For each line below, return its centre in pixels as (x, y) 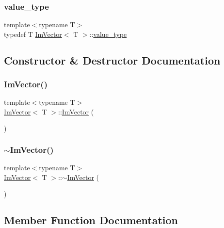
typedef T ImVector (33, 34)
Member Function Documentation (91, 220)
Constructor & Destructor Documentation (112, 60)
